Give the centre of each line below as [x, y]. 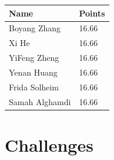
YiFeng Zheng [34, 58]
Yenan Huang [33, 72]
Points [92, 13]
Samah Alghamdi [40, 101]
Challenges [49, 144]
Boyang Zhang [35, 28]
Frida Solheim [34, 86]
